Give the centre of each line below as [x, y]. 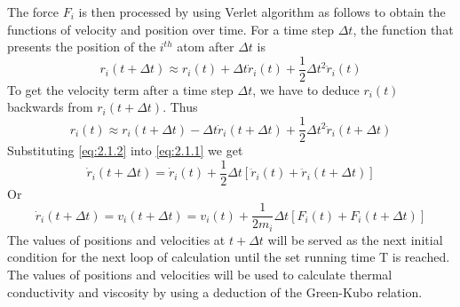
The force [33, 12]
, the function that [403, 29]
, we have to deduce [306, 89]
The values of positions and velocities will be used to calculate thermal [200, 275]
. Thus [180, 107]
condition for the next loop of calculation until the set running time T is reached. [229, 257]
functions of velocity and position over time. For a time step [171, 29]
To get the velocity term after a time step [120, 89]
